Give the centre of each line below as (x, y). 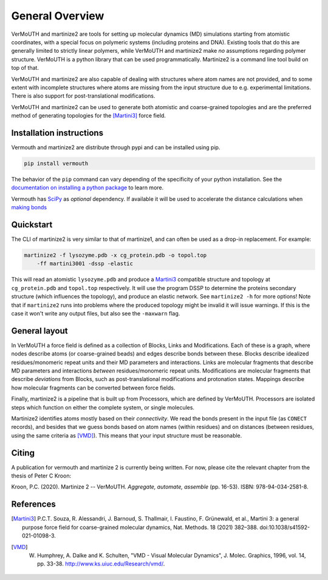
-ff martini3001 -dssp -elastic (85, 264)
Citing (23, 453)
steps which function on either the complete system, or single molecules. (103, 407)
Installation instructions (57, 133)
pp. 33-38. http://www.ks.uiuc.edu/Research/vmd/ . (101, 564)
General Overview (58, 16)
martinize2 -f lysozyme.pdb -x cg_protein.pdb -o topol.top (115, 255)
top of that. (25, 68)
